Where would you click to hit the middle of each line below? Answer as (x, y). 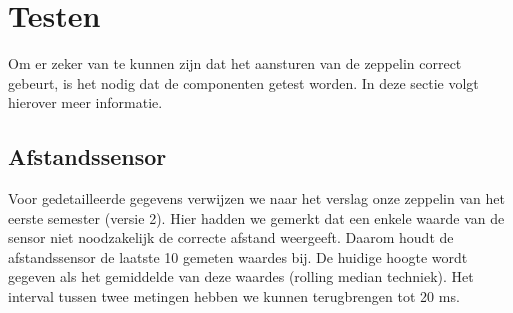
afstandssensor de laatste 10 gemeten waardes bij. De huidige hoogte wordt (238, 256)
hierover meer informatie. (85, 102)
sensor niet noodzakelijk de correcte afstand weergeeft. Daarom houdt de (231, 237)
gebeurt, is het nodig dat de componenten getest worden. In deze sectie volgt (243, 82)
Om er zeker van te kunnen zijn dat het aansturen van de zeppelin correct (235, 63)
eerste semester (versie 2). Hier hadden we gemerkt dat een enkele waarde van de (256, 217)
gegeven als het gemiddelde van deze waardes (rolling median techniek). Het (241, 276)
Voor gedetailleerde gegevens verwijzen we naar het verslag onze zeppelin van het (256, 198)
